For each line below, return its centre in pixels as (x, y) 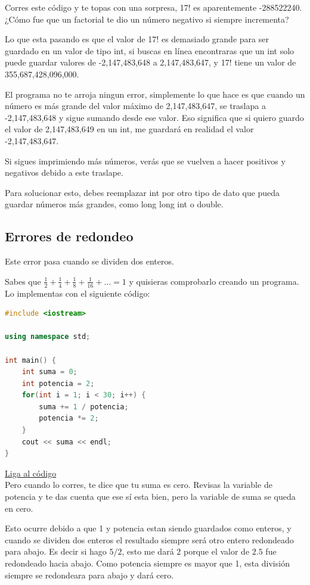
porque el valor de (216, 551)
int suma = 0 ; (49, 372)
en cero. (19, 508)
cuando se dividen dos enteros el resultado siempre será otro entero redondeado (149, 539)
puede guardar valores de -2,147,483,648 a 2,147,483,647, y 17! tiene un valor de (151, 62)
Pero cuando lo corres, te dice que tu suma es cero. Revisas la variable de (139, 485)
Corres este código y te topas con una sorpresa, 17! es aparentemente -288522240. (154, 7)
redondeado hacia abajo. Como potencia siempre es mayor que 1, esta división (147, 563)
